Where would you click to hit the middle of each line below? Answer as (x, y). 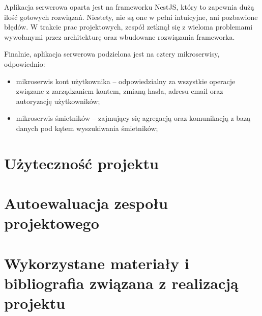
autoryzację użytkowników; (58, 101)
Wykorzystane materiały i (97, 263)
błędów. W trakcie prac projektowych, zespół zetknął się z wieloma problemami (128, 27)
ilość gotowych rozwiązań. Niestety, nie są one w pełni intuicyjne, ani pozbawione (131, 17)
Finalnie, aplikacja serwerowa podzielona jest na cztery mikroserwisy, (112, 54)
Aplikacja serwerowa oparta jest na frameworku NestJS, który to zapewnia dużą (129, 7)
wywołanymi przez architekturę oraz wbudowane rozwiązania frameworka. (120, 36)
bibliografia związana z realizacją (121, 283)
